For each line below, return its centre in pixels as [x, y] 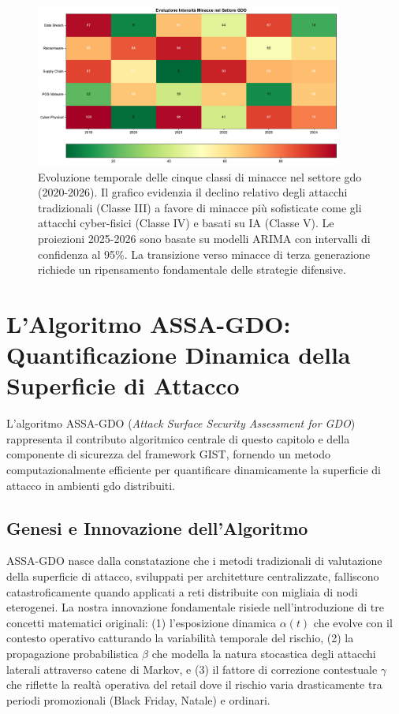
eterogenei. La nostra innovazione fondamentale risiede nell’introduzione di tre [195, 607]
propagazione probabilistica [73, 653]
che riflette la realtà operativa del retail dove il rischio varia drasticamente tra [194, 684]
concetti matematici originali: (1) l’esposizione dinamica [142, 622]
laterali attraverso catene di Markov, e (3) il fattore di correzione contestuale [192, 669]
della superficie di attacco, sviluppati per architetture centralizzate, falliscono [193, 576]
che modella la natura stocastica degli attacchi [264, 653]
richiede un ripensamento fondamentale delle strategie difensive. [192, 269]
